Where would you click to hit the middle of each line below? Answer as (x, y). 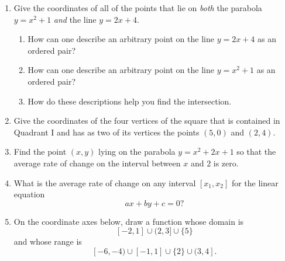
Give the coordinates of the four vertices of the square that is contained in (147, 121)
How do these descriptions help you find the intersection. (130, 101)
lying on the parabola (137, 152)
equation (29, 194)
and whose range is (48, 241)
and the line (75, 19)
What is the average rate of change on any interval (105, 182)
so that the (256, 152)
